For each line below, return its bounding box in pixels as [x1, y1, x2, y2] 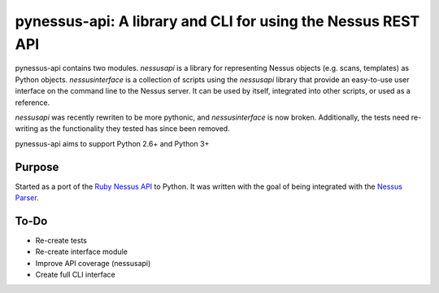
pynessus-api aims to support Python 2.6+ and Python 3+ [15, 138, 210, 148]
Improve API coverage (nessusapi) [35, 258, 151, 268]
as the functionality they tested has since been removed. [40, 124, 231, 133]
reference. [15, 98, 50, 107]
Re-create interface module [35, 247, 128, 256]
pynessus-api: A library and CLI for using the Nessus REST [15, 12, 420, 30]
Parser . [15, 192, 40, 203]
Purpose [15, 160, 59, 174]
